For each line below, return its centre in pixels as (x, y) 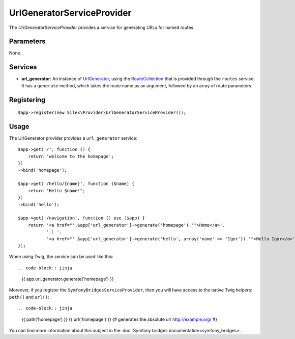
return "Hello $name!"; (57, 191)
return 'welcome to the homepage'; (71, 156)
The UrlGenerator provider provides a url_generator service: (73, 138)
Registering (27, 100)
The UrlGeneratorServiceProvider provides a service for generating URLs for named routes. (102, 27)
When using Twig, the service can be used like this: (61, 257)
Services (23, 67)
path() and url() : (29, 297)
